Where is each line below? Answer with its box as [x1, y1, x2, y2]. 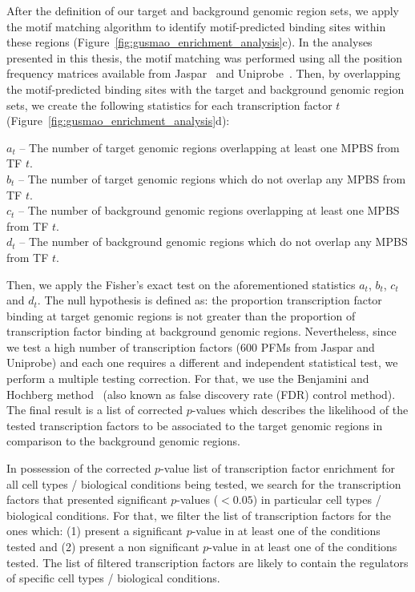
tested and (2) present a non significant [6, 538, 199, 554]
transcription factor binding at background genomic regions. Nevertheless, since [6, 323, 397, 340]
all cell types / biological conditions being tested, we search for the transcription [6, 475, 401, 492]
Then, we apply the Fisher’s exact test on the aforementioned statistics [6, 276, 356, 292]
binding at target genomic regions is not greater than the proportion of [6, 307, 356, 324]
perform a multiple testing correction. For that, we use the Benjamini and [6, 370, 369, 387]
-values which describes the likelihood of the [191, 401, 409, 418]
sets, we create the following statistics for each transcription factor [6, 96, 332, 113]
